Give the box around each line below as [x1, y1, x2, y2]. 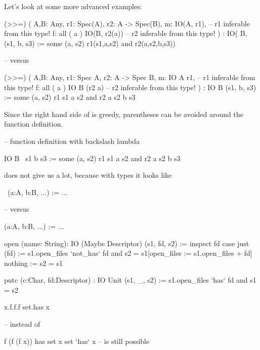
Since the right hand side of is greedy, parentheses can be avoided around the [4, 108, 243, 119]
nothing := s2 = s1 [4, 257, 63, 268]
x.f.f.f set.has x [4, 301, 50, 312]
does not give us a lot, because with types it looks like [4, 170, 172, 180]
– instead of [4, 319, 40, 329]
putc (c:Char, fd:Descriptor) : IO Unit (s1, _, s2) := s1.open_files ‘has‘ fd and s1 [4, 275, 256, 285]
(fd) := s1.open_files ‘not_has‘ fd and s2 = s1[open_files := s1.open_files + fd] [4, 248, 252, 258]
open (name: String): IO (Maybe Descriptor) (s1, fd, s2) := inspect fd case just [4, 238, 249, 248]
